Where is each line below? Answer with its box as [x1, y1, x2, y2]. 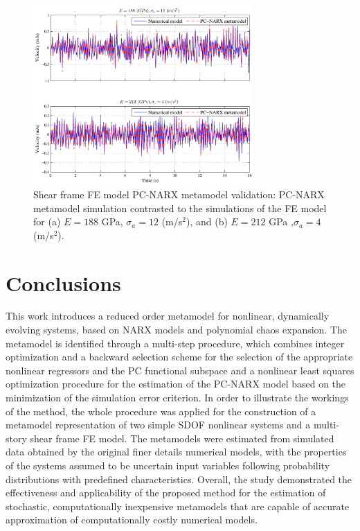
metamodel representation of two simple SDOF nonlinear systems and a [6, 417, 311, 432]
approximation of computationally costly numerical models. [6, 512, 258, 527]
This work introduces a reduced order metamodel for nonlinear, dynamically [6, 308, 330, 323]
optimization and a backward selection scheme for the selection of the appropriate [6, 349, 353, 364]
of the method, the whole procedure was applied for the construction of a [6, 403, 316, 418]
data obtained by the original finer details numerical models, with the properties [6, 444, 347, 459]
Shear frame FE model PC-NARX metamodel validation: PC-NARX [33, 186, 325, 201]
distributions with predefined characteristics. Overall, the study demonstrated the [6, 471, 352, 486]
